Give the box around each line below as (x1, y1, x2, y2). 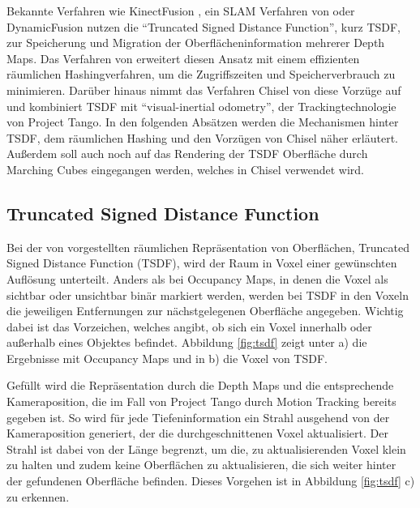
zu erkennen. (6, 488, 70, 505)
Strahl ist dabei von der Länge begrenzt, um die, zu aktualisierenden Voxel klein (6, 440, 406, 457)
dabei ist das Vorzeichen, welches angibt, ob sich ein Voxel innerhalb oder (6, 318, 372, 335)
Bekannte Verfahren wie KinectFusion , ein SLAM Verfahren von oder (6, 2, 355, 19)
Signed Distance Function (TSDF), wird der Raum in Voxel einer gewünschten (6, 254, 397, 271)
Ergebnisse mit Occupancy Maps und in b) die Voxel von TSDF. (6, 349, 328, 366)
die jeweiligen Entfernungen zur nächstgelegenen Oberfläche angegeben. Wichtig (6, 302, 404, 319)
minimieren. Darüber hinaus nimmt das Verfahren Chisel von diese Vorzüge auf (6, 81, 401, 98)
